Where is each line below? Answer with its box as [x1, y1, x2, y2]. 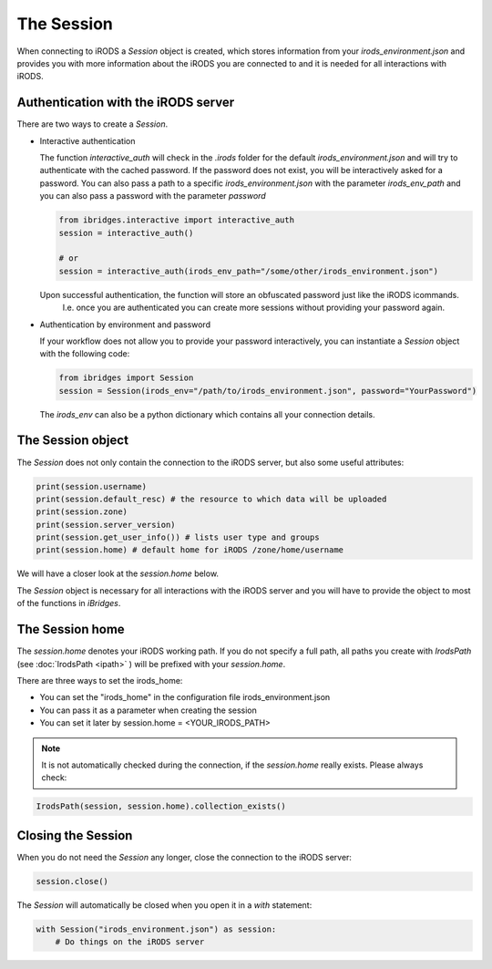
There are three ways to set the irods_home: [16, 675, 183, 686]
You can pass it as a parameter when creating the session [39, 705, 257, 716]
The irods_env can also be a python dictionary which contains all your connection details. [39, 408, 375, 419]
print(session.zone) [36, 507, 128, 517]
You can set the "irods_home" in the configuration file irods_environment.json [39, 692, 331, 703]
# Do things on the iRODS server [55, 937, 205, 947]
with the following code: [39, 348, 130, 359]
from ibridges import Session [58, 373, 194, 383]
